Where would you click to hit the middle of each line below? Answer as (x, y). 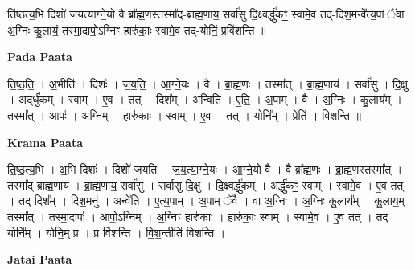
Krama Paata (45, 142)
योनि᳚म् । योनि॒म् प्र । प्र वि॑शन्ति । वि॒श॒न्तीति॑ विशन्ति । (117, 232)
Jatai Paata (40, 259)
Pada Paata (40, 57)
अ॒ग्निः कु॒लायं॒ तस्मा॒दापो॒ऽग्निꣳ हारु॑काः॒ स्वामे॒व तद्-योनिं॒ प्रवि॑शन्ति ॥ (137, 29)
